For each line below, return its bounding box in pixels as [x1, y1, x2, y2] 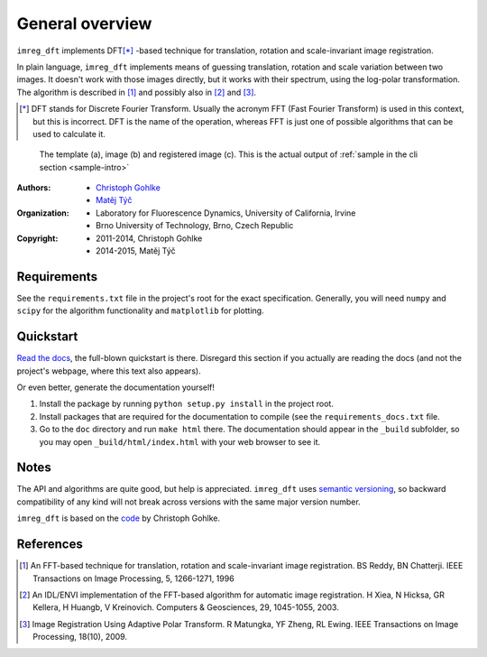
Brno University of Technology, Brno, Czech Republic [96, 220, 294, 231]
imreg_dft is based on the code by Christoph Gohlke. [16, 513, 221, 523]
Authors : [16, 182, 51, 193]
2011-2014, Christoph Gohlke [96, 233, 203, 244]
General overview [16, 14, 152, 33]
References [16, 537, 83, 552]
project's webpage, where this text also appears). [16, 366, 202, 376]
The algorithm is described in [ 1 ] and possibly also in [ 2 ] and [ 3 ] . [16, 87, 257, 97]
